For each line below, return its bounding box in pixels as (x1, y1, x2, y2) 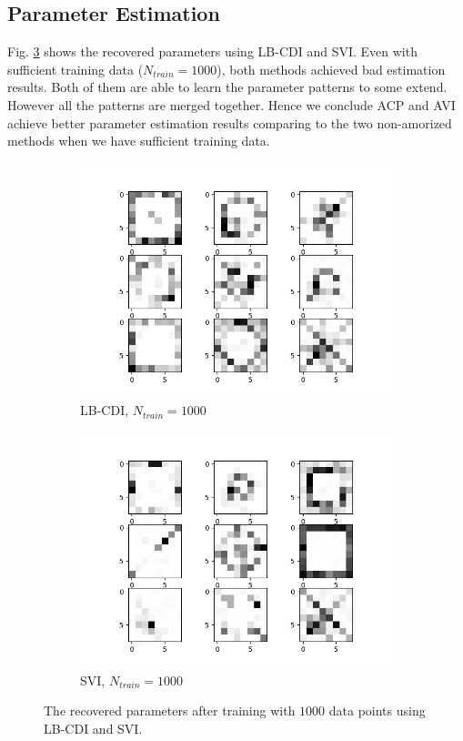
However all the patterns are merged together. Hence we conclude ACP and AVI (7, 95, 456, 114)
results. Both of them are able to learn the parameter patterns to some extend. (7, 77, 448, 96)
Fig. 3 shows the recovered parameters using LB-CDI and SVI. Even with (7, 42, 418, 61)
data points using (328, 701, 426, 720)
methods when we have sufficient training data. (7, 131, 270, 150)
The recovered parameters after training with (44, 701, 296, 720)
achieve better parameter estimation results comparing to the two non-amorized (7, 113, 452, 132)
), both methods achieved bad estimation (216, 59, 446, 78)
